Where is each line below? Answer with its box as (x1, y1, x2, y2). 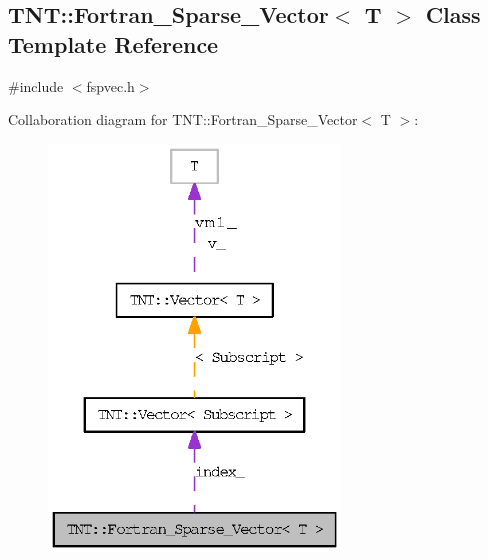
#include (8, 75, 64, 96)
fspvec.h (86, 75, 135, 96)
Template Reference (8, 28, 219, 59)
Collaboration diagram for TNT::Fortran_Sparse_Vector (8, 109, 358, 130)
